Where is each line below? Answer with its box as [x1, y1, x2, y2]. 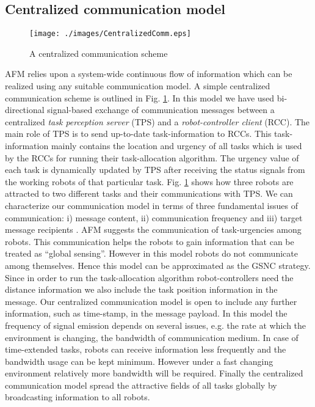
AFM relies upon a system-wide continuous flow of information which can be [5, 67, 292, 80]
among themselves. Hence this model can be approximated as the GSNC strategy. [5, 258, 311, 271]
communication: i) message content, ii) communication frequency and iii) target [5, 211, 303, 224]
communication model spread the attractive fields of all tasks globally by [5, 378, 277, 391]
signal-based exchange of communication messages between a [47, 103, 275, 116]
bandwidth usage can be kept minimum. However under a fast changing [5, 354, 273, 367]
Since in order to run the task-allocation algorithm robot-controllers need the [5, 271, 294, 284]
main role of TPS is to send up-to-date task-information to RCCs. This [5, 127, 272, 140]
